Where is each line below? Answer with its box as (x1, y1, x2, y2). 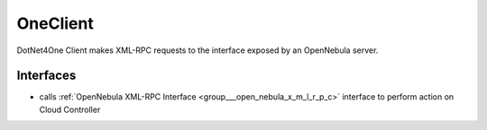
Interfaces (16, 68, 77, 83)
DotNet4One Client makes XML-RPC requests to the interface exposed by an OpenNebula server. (16, 45, 379, 56)
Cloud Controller (39, 104, 101, 115)
